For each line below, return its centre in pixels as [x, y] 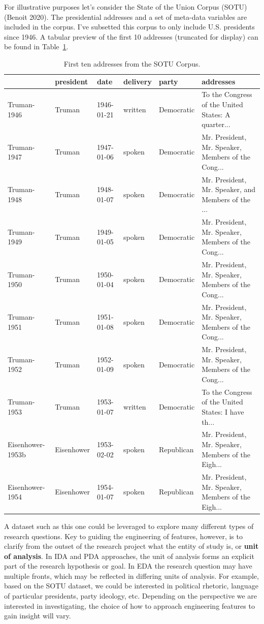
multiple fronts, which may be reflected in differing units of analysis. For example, [131, 575]
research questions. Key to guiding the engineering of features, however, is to [123, 536]
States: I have [223, 411]
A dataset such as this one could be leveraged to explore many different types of [129, 526]
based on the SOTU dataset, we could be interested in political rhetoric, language [131, 586]
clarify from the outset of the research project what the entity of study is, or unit [131, 546]
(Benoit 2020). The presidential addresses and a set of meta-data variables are [126, 17]
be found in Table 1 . [36, 46]
